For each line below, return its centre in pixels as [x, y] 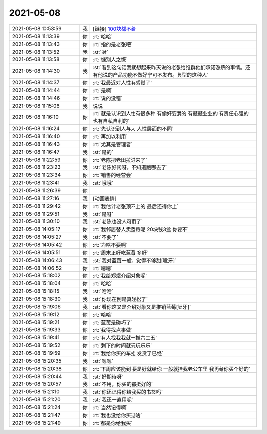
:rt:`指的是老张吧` [113, 44]
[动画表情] [105, 198]
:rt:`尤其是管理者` [113, 144]
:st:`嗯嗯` [103, 361]
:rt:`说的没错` [108, 98]
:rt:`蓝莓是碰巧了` [113, 322]
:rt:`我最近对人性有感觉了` [123, 83]
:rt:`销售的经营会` [113, 175]
